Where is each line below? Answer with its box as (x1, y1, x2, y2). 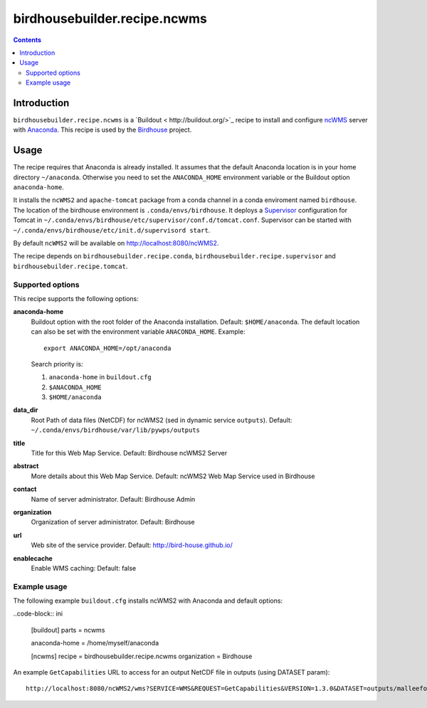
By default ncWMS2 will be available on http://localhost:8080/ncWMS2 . (13, 239, 219, 248)
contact (13, 485, 37, 494)
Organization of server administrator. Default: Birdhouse (31, 518, 195, 527)
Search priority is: (31, 359, 83, 368)
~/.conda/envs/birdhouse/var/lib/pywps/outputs (31, 426, 201, 434)
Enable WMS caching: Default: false (31, 564, 137, 572)
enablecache (13, 554, 53, 562)
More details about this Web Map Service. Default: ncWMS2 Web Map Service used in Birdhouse (31, 472, 315, 480)
